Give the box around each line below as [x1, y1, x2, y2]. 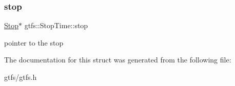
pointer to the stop [4, 37, 64, 48]
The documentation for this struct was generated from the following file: [4, 54, 231, 65]
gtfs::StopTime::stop [24, 20, 88, 31]
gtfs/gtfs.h [4, 72, 37, 82]
